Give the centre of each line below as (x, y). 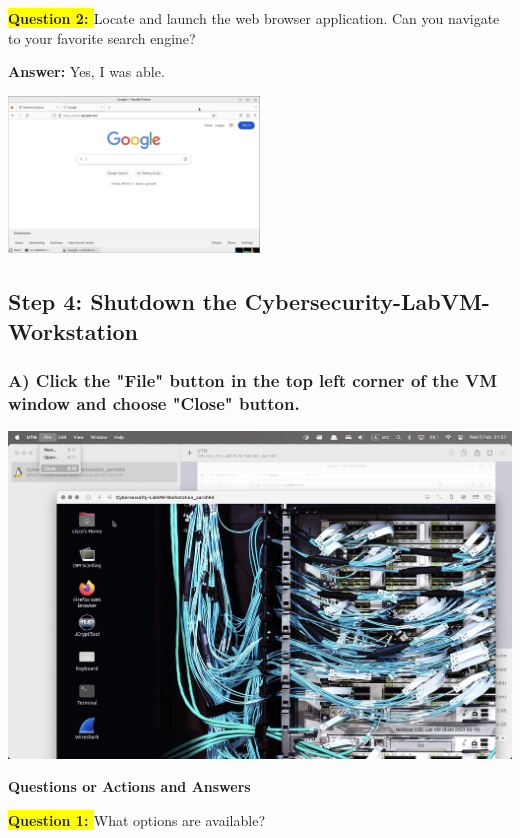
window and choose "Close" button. (154, 402)
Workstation (73, 330)
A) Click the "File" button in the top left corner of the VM (253, 379)
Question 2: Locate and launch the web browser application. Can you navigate (254, 18)
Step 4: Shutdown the (122, 301)
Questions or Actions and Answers (129, 786)
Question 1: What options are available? (136, 819)
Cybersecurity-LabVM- (367, 301)
